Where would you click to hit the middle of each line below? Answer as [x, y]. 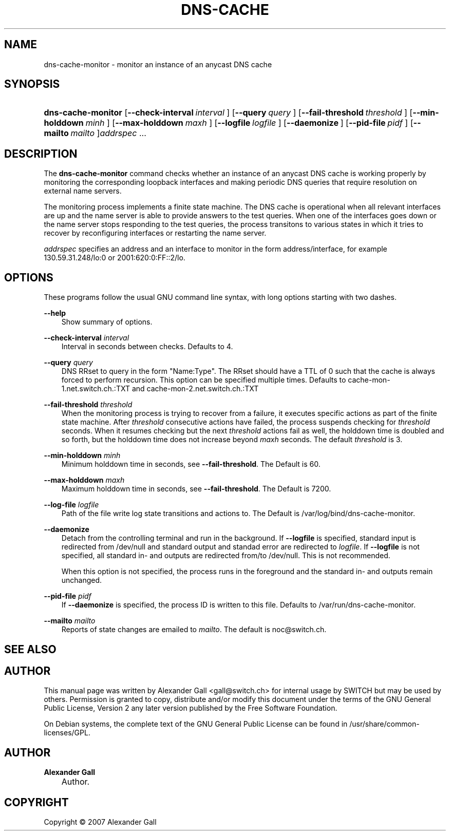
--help [55, 313]
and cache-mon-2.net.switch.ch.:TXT [195, 389]
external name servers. [83, 191]
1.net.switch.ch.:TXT [96, 389]
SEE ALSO [30, 649]
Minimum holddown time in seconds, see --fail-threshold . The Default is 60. [191, 464]
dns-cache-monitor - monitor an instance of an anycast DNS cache [158, 64]
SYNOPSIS [32, 84]
